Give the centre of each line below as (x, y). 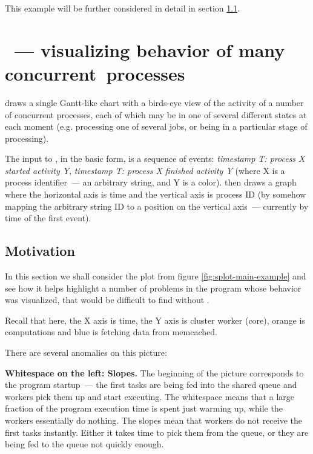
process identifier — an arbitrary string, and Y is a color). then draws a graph (151, 182)
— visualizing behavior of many (150, 49)
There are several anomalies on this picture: (86, 352)
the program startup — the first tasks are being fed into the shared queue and (151, 385)
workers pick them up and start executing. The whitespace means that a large (150, 396)
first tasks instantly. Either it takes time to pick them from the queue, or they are (157, 432)
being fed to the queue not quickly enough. (84, 444)
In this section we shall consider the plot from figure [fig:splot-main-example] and (156, 276)
